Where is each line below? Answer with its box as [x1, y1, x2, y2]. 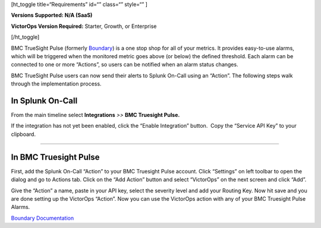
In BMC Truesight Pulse [11, 152, 100, 162]
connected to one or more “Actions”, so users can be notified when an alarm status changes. [11, 61, 238, 68]
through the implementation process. [11, 80, 102, 87]
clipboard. [11, 131, 36, 138]
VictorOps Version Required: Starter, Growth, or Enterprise [11, 23, 157, 30]
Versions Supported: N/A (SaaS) [11, 12, 93, 19]
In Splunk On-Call [11, 96, 78, 106]
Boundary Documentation [11, 214, 74, 221]
